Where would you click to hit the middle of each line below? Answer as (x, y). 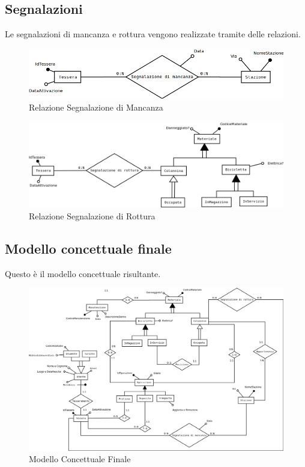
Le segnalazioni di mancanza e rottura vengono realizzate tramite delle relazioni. (153, 34)
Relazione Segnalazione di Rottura (92, 215)
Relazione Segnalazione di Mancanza (96, 107)
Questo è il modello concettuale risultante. (83, 273)
